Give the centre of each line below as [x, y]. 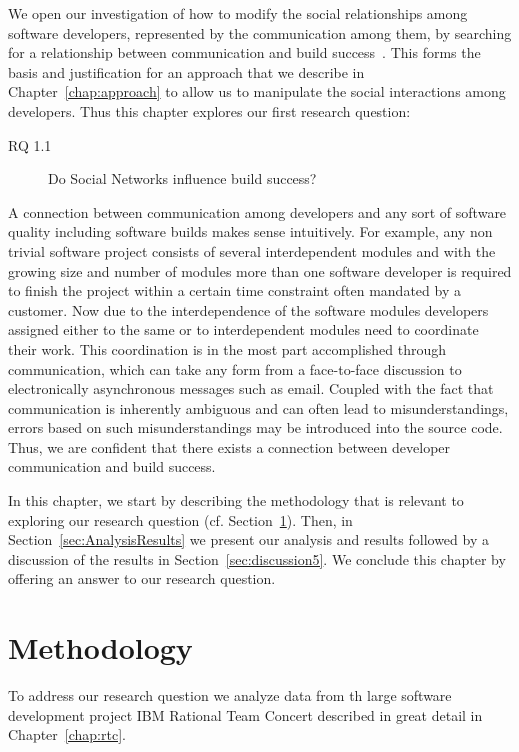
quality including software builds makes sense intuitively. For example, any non [250, 231]
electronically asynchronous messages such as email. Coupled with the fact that [251, 388]
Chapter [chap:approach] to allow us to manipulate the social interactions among [257, 91]
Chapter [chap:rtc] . [67, 734]
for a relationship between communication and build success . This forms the [244, 52]
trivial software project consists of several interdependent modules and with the [252, 250]
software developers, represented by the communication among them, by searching [260, 32]
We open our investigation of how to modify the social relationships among [238, 13]
